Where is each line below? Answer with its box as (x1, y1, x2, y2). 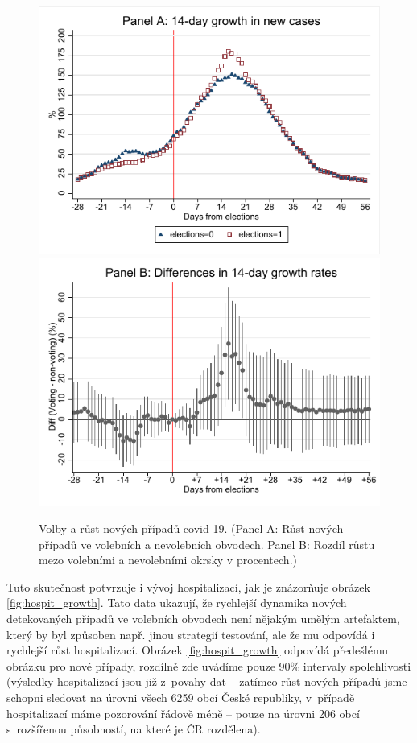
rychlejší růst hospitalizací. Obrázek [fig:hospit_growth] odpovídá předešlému (6, 642, 388, 658)
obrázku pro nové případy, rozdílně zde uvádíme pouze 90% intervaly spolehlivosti (6, 657, 411, 674)
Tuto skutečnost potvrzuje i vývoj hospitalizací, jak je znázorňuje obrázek (6, 578, 370, 595)
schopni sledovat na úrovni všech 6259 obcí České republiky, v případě (6, 688, 355, 705)
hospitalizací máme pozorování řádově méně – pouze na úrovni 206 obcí (6, 704, 360, 721)
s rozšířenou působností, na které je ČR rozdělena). (6, 720, 261, 737)
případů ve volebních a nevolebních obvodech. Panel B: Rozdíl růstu (39, 535, 375, 552)
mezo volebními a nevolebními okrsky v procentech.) (39, 551, 297, 568)
